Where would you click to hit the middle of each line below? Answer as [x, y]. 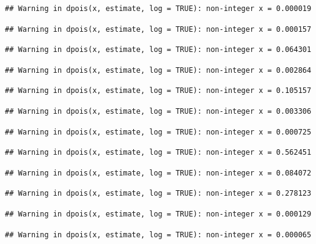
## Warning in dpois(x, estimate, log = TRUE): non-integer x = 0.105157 [158, 91]
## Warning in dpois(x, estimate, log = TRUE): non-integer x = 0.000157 [158, 29]
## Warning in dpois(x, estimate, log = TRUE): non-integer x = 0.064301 [158, 50]
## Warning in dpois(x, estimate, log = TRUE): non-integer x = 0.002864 [158, 70]
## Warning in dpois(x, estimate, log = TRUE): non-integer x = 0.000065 [158, 235]
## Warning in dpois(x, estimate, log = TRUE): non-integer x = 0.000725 [158, 132]
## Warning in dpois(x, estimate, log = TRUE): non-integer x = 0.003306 [158, 111]
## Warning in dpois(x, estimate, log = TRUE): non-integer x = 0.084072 [158, 173]
